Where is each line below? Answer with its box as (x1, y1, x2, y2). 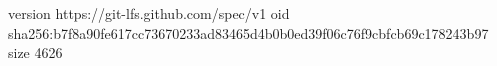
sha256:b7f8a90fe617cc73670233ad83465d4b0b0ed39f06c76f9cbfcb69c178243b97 (8, 22, 489, 43)
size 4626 (8, 42, 63, 63)
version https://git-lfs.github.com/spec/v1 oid (8, 3, 290, 23)
